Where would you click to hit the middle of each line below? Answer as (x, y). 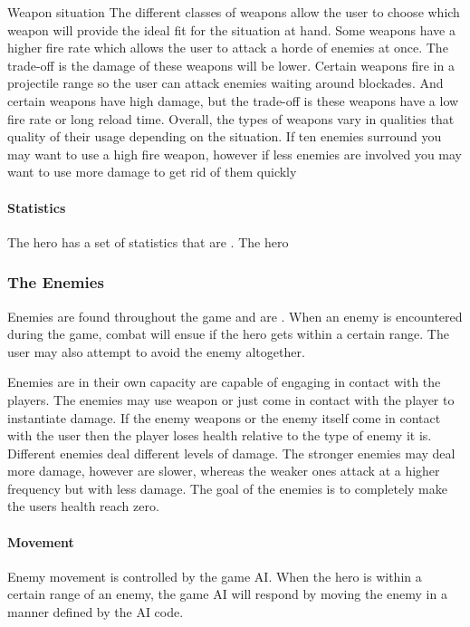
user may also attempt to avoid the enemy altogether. (156, 351)
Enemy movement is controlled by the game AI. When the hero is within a (215, 576)
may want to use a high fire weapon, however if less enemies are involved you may (235, 154)
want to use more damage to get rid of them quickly (152, 172)
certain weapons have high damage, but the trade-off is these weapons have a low (233, 100)
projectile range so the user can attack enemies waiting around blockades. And (225, 83)
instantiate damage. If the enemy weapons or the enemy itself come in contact (224, 417)
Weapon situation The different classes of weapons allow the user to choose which (234, 12)
